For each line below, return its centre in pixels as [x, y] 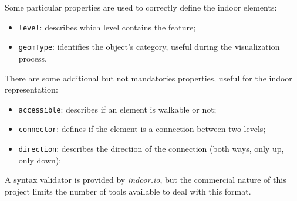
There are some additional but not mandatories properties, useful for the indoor [148, 78]
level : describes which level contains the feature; [107, 27]
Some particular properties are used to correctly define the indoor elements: [141, 7]
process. [33, 58]
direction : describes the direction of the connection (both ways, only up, [151, 148]
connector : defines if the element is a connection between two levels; [142, 129]
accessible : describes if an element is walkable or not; [117, 109]
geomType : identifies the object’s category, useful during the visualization [149, 47]
